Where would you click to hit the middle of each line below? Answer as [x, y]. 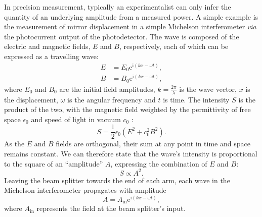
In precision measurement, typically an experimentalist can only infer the [118, 7]
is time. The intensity [196, 99]
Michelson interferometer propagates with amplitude [85, 190]
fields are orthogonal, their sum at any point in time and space [153, 144]
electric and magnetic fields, [47, 46]
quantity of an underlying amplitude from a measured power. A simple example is [131, 16]
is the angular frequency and [112, 99]
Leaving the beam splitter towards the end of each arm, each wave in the [117, 180]
